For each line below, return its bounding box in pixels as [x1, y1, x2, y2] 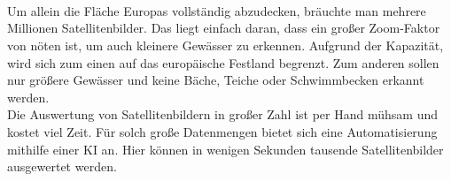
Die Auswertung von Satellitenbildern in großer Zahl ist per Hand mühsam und [7, 105, 438, 124]
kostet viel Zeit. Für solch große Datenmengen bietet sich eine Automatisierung [7, 122, 438, 140]
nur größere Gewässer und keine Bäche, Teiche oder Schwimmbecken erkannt [7, 71, 424, 89]
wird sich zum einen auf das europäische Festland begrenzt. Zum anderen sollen [7, 53, 439, 72]
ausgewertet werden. [7, 157, 117, 176]
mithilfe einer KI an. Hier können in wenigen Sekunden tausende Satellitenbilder [7, 140, 444, 158]
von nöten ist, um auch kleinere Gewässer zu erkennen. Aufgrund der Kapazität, [7, 35, 444, 54]
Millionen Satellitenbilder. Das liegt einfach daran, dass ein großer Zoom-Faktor [7, 19, 440, 37]
